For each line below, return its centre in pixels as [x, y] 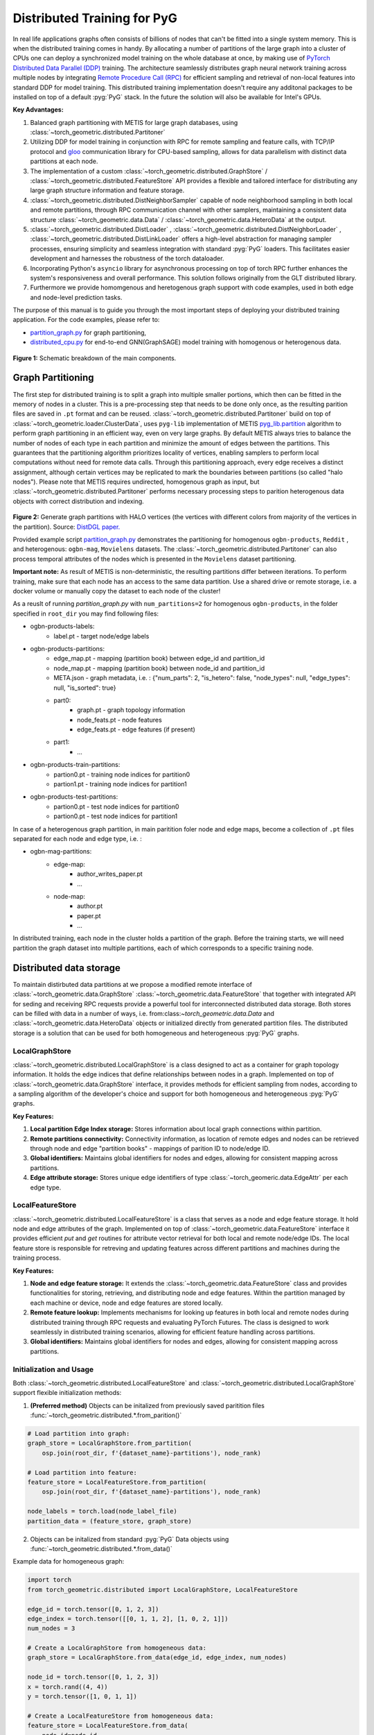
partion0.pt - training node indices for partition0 [122, 775]
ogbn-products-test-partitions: [74, 797]
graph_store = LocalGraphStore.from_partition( [109, 1443]
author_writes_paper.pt [110, 874]
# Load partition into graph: [79, 1434]
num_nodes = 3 [51, 1628]
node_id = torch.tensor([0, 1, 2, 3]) [93, 1677]
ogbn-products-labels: [62, 626]
